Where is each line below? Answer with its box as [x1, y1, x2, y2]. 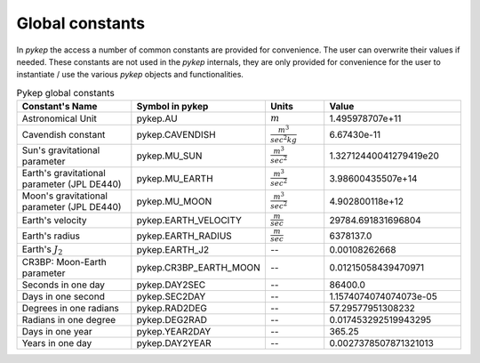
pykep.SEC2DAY [136, 290, 206, 302]
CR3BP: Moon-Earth [21, 256, 107, 269]
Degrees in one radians [21, 302, 120, 315]
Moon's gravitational [21, 190, 108, 202]
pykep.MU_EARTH [136, 172, 213, 184]
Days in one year [21, 326, 92, 338]
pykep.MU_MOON [136, 195, 212, 207]
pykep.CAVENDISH [136, 129, 217, 141]
